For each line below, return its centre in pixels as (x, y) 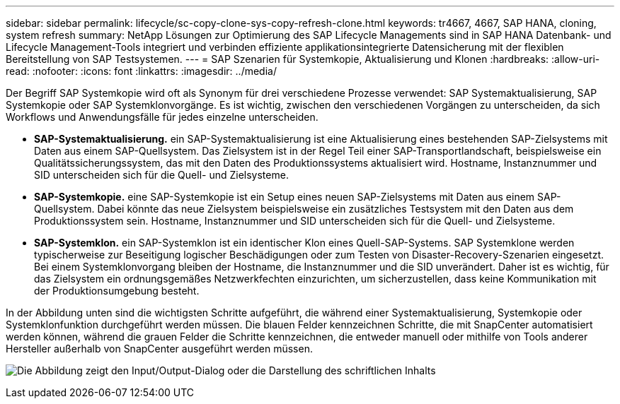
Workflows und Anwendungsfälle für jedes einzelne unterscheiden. (162, 117)
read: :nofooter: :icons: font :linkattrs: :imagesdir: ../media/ (141, 71)
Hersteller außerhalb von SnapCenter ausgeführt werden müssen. (159, 349)
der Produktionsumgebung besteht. (117, 291)
